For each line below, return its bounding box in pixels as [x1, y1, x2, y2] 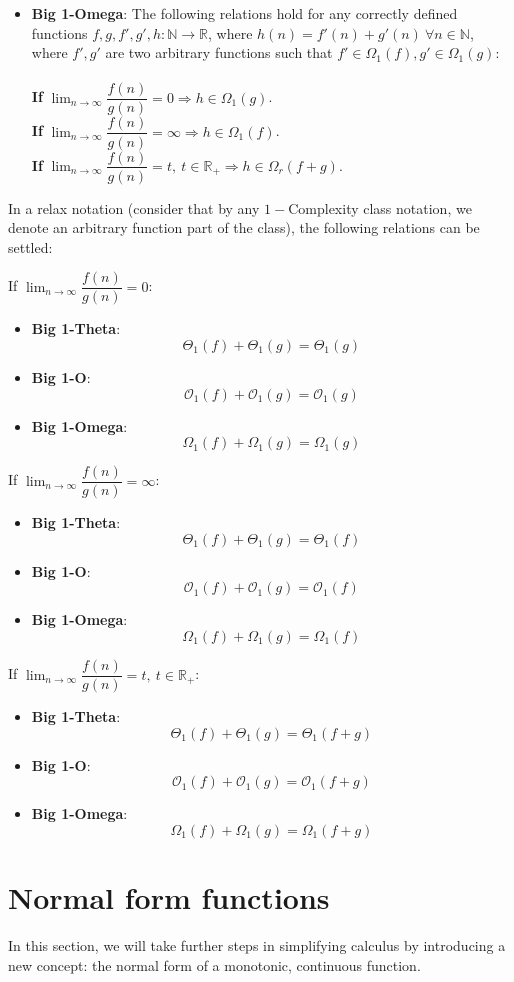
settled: [8, 236, 53, 257]
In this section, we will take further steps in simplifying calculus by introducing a [8, 935, 506, 955]
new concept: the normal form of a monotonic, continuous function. [8, 954, 421, 975]
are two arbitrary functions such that [105, 42, 333, 63]
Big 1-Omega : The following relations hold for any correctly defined [31, 3, 458, 23]
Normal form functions [8, 877, 330, 918]
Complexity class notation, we [288, 197, 472, 218]
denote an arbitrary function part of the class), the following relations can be [8, 217, 480, 238]
